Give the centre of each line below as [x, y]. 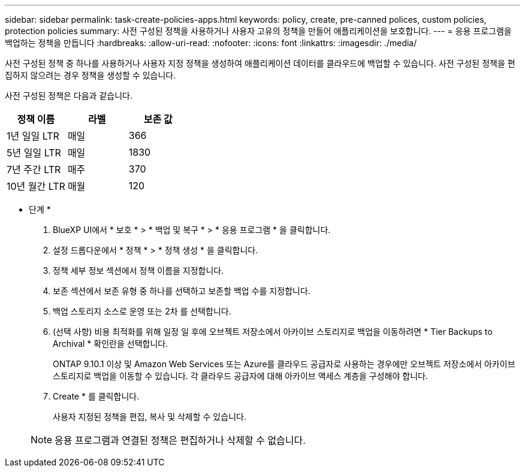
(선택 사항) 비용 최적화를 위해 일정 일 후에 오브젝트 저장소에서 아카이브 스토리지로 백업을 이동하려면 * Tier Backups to [273, 332]
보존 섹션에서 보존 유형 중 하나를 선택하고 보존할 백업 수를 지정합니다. [182, 291]
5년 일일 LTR [34, 153]
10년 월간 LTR [36, 186]
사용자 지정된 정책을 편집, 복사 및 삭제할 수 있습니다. [150, 417]
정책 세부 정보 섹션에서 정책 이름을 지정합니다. [138, 270]
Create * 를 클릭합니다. [96, 396]
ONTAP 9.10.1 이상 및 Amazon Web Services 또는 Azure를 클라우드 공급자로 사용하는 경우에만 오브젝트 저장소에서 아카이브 [284, 364]
